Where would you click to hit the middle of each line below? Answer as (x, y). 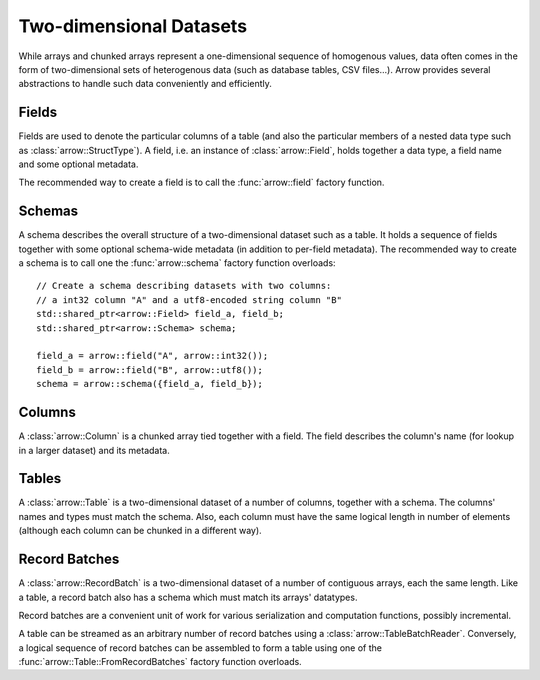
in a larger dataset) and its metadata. (94, 450)
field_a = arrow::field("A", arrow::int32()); (152, 356)
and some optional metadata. (78, 164)
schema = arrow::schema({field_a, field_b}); (150, 384)
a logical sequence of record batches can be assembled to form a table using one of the (200, 647)
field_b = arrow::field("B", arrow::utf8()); (150, 369)
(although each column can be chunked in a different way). (140, 531)
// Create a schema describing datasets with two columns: (184, 286)
